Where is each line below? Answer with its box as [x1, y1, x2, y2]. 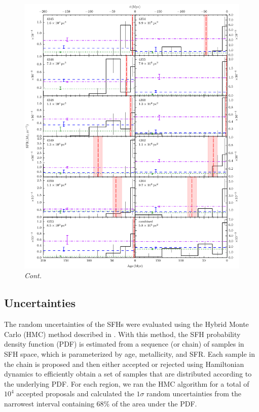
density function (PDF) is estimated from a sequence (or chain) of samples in [4, 339, 244, 349]
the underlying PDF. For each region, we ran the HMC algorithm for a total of [4, 378, 249, 389]
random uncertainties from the [146, 388, 241, 399]
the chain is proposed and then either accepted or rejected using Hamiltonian [4, 358, 244, 369]
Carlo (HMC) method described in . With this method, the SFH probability [4, 328, 241, 339]
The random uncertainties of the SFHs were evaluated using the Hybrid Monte [4, 319, 249, 329]
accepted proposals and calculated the [16, 388, 134, 399]
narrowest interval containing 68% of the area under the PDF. [4, 398, 197, 408]
